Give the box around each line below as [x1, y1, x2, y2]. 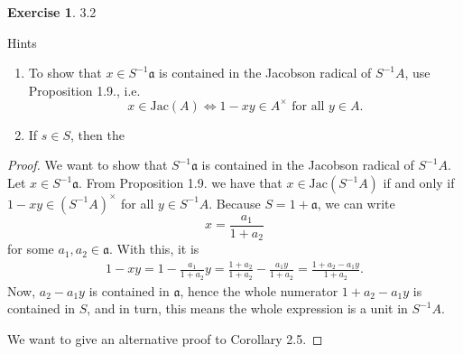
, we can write [317, 193, 395, 212]
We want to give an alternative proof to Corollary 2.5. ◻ [7, 329, 323, 348]
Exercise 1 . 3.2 [7, 3, 97, 21]
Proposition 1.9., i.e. [28, 80, 141, 99]
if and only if [383, 173, 455, 192]
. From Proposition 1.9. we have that [79, 173, 282, 192]
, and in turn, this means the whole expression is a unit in [87, 299, 408, 318]
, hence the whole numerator [180, 281, 338, 300]
